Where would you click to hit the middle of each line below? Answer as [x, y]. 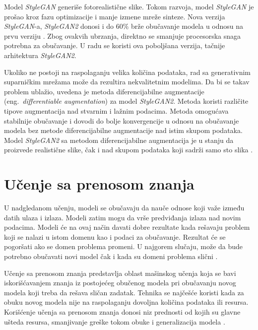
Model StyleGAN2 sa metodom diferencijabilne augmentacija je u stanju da [119, 140]
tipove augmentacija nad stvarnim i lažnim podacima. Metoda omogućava [116, 110]
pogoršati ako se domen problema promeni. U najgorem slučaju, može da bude [124, 246]
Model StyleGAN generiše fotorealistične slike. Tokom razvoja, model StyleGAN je [129, 6]
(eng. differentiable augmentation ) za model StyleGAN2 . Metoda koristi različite [126, 101]
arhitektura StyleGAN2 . [40, 55]
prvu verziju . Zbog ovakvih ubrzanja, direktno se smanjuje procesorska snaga [123, 35]
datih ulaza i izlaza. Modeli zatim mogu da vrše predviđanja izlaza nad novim [123, 217]
